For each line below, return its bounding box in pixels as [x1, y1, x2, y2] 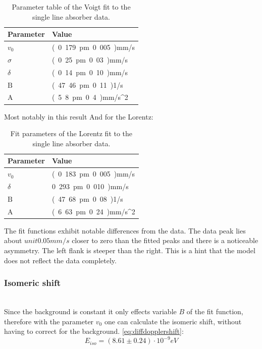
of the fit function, [186, 306, 243, 316]
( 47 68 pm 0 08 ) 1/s [51, 193, 123, 204]
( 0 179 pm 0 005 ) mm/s [51, 42, 135, 52]
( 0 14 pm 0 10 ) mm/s [51, 67, 128, 77]
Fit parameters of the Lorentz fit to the [10, 128, 133, 139]
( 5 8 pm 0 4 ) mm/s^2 [51, 92, 128, 102]
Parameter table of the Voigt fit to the [12, 2, 131, 12]
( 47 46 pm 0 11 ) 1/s [51, 79, 123, 90]
